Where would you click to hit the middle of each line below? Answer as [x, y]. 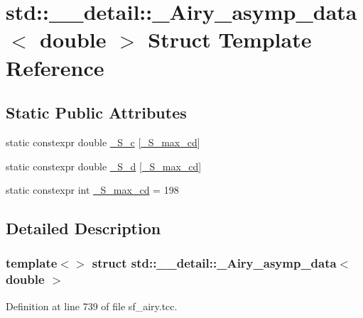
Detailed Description [83, 228]
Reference [55, 67]
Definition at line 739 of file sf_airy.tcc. [92, 306]
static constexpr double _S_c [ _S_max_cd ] [103, 142]
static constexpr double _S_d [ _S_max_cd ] [104, 166]
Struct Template [230, 39]
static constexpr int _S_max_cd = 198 [92, 190]
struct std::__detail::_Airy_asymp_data [214, 263]
